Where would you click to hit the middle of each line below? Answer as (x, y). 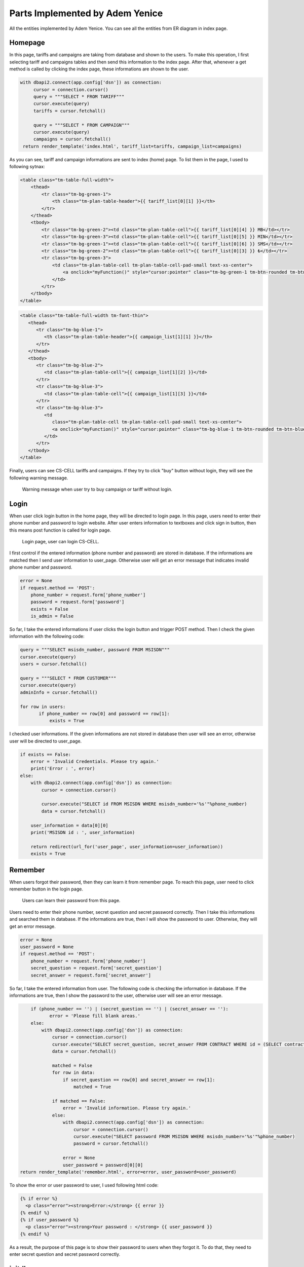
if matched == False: (79, 1101)
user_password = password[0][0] (103, 1165)
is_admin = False (52, 616)
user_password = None (47, 947)
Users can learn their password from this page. (71, 901)
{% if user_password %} (50, 1220)
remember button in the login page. (46, 889)
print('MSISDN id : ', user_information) (83, 832)
